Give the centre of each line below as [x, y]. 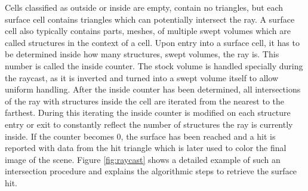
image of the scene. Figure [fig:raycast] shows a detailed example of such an [143, 159]
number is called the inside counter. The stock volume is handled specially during [154, 65]
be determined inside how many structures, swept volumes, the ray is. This [142, 54]
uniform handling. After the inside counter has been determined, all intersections [153, 89]
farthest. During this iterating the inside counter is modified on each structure [148, 113]
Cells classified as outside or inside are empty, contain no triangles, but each [144, 7]
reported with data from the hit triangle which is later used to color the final [146, 148]
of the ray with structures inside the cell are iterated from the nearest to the [144, 101]
